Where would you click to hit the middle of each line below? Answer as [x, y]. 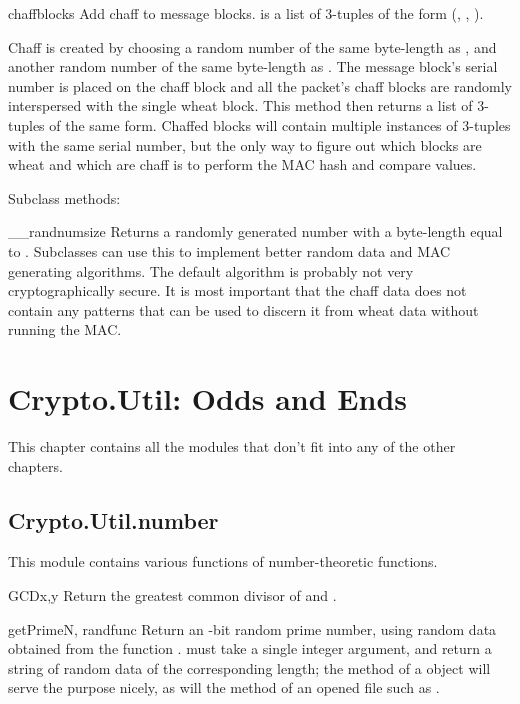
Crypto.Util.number [113, 519]
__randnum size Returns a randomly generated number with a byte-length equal [255, 231]
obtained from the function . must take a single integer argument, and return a [250, 648]
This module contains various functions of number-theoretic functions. [223, 561]
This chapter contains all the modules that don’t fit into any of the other [232, 446]
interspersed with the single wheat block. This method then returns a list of [240, 105]
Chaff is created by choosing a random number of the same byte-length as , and [252, 46]
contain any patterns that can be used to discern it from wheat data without [243, 309]
